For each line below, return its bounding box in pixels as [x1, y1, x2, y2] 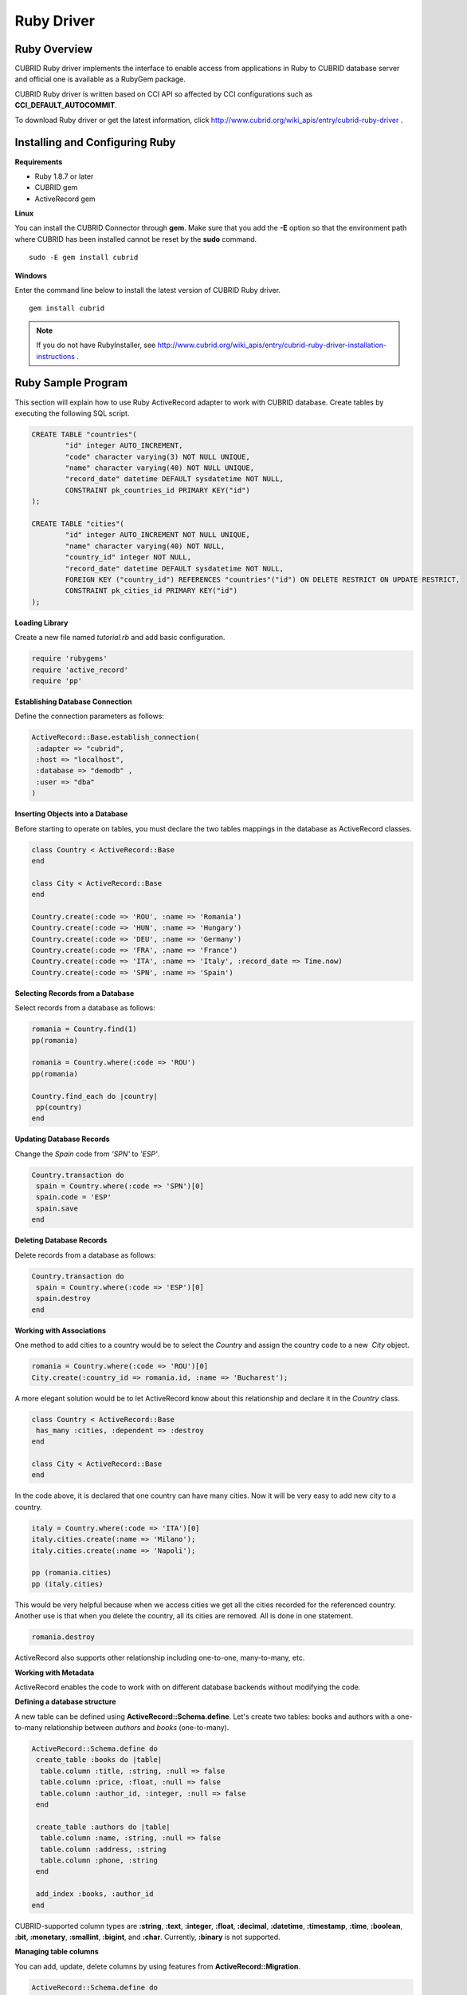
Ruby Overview [14, 42, 93, 56]
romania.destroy [31, 1633, 96, 1641]
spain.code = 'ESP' [36, 1193, 112, 1202]
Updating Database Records [14, 1134, 111, 1144]
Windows [14, 271, 47, 280]
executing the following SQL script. [14, 408, 130, 418]
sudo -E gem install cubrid [29, 253, 139, 263]
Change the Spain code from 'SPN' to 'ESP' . [14, 1149, 160, 1159]
